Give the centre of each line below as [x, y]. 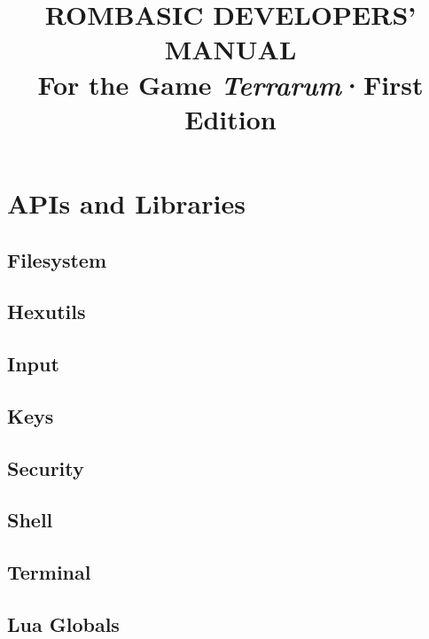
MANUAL [230, 49]
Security [46, 468]
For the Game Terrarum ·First [230, 84]
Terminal [49, 572]
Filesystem [57, 259]
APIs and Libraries [126, 203]
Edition [230, 118]
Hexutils [47, 312]
